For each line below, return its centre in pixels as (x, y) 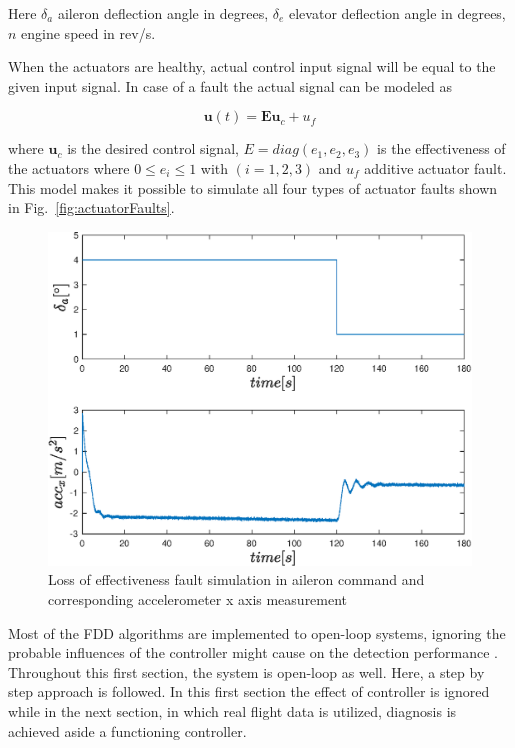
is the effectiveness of (441, 148)
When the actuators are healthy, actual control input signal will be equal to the (252, 66)
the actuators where (69, 167)
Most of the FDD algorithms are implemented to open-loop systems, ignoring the (257, 632)
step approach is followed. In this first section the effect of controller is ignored (249, 691)
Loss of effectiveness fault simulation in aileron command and (236, 579)
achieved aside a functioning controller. (127, 730)
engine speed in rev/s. (88, 32)
